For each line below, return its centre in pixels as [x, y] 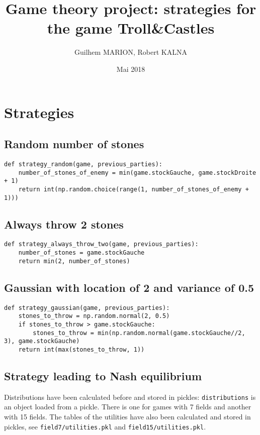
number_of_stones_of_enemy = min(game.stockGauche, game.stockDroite [137, 173]
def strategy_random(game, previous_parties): [83, 164]
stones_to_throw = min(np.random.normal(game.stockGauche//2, [139, 333]
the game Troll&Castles [131, 28]
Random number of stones [74, 144]
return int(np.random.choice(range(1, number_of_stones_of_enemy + [134, 189]
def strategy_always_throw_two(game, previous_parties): [101, 244]
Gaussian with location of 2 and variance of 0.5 [129, 287]
